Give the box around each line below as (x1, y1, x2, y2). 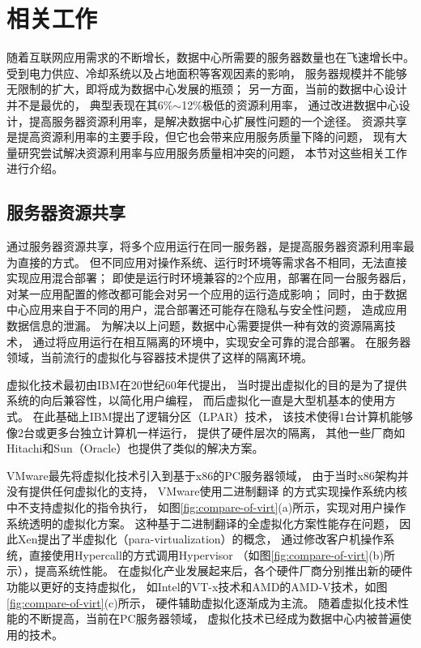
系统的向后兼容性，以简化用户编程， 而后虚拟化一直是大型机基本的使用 (6, 392, 385, 409)
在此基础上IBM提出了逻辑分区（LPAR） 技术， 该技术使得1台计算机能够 (32, 408, 414, 425)
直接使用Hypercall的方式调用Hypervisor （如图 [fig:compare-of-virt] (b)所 (28, 546, 395, 563)
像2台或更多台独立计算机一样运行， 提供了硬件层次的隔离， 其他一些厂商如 (6, 423, 406, 440)
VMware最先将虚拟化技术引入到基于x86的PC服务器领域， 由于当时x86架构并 (6, 466, 409, 483)
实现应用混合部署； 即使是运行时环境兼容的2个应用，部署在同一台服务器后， (6, 269, 413, 286)
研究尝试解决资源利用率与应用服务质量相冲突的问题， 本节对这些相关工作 (17, 144, 407, 161)
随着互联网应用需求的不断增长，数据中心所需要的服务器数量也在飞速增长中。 (6, 49, 415, 66)
